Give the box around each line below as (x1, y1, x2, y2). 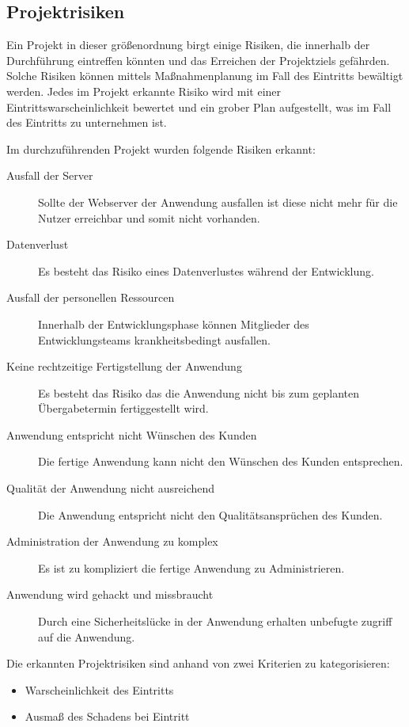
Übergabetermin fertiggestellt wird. (38, 400, 209, 417)
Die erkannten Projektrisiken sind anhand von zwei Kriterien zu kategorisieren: (6, 655, 390, 672)
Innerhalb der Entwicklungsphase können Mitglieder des (38, 315, 309, 332)
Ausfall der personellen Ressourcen (6, 289, 175, 306)
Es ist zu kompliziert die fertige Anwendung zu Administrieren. (38, 559, 345, 576)
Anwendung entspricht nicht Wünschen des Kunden (6, 426, 257, 443)
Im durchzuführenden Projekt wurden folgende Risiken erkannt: (6, 140, 316, 157)
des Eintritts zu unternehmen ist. (6, 114, 167, 131)
